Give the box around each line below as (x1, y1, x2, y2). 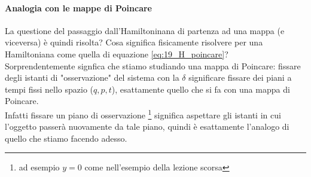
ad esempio (19, 161, 60, 173)
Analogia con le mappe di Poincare (5, 1, 152, 14)
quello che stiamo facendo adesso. (5, 132, 127, 144)
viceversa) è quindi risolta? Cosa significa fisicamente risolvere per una (5, 36, 263, 48)
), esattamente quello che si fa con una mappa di (111, 83, 290, 95)
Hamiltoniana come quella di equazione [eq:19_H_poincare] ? (5, 47, 228, 60)
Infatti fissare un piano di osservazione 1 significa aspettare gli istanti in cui (5, 106, 281, 121)
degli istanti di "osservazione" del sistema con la (5, 71, 179, 84)
